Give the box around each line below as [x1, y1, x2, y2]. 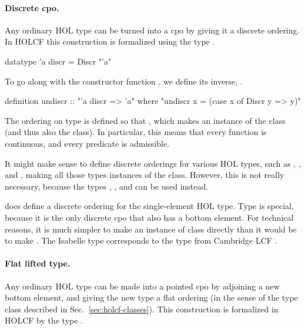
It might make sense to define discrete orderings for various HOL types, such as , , [5, 157, 301, 169]
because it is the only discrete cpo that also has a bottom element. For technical [5, 211, 294, 223]
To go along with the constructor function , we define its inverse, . [5, 75, 243, 87]
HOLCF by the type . [5, 314, 83, 326]
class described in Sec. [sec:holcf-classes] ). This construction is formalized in [5, 302, 279, 315]
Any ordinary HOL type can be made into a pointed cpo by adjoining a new [5, 280, 280, 292]
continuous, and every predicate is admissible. [5, 137, 169, 149]
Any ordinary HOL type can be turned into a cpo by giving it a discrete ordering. [5, 23, 300, 36]
